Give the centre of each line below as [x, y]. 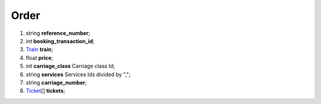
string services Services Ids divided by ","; [78, 74]
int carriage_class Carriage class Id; [70, 66]
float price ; [40, 58]
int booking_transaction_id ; [60, 41]
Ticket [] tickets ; [45, 91]
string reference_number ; [58, 33]
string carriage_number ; [56, 82]
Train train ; [40, 50]
